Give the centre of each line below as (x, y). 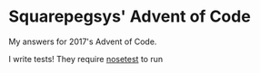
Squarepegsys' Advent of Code (130, 17)
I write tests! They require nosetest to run (86, 59)
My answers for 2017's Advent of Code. (83, 41)
